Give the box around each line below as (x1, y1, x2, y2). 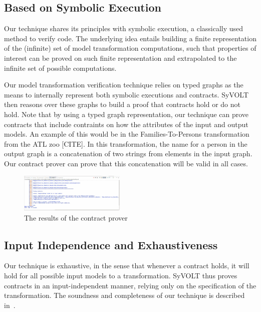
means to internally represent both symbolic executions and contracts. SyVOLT (4, 89, 249, 99)
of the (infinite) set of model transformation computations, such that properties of (4, 43, 256, 53)
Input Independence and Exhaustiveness (4, 237, 218, 252)
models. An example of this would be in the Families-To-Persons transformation (4, 129, 249, 139)
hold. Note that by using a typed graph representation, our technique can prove (4, 109, 249, 119)
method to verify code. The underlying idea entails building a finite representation (4, 33, 256, 43)
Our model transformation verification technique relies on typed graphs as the (4, 79, 243, 90)
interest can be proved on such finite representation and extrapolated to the (4, 52, 237, 63)
